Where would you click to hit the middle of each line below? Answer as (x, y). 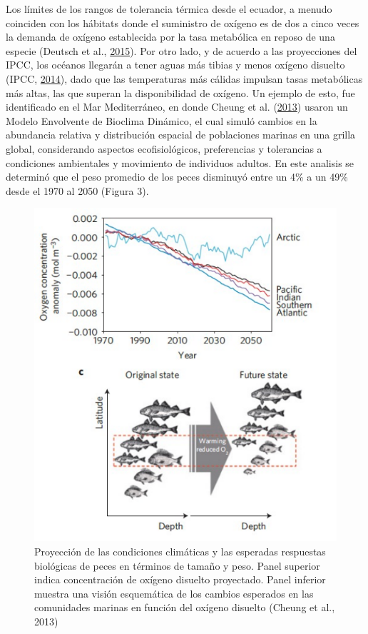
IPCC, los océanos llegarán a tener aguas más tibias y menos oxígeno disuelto (175, 65)
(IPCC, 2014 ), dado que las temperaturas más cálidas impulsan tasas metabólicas (184, 78)
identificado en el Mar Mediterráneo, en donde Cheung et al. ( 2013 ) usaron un (177, 107)
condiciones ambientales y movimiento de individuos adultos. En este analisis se (180, 162)
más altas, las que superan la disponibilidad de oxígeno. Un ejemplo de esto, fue (180, 92)
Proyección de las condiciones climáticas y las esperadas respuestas (180, 551)
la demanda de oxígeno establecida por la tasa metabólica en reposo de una (170, 37)
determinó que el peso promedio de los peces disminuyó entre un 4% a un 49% (177, 177)
